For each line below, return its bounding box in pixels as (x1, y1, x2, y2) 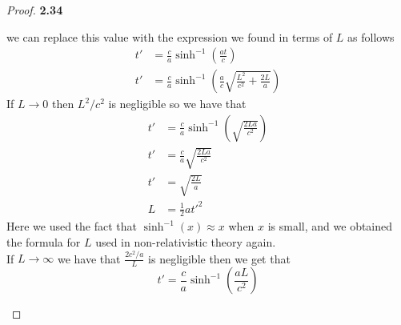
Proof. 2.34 (6, 2, 63, 18)
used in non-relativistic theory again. (95, 233, 276, 250)
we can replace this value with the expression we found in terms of (6, 28, 333, 45)
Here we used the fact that (6, 218, 138, 235)
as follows (347, 28, 395, 45)
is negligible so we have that (108, 95, 247, 112)
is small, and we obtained (267, 218, 393, 235)
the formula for (6, 233, 81, 250)
